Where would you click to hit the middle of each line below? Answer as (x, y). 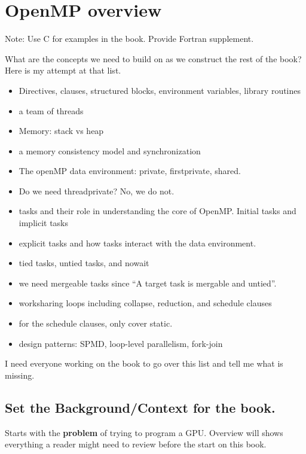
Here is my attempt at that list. (63, 70)
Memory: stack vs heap (61, 131)
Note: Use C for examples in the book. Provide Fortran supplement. (129, 39)
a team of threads (51, 110)
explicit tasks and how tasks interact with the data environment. (137, 243)
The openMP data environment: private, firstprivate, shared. (130, 171)
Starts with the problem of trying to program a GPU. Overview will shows (144, 432)
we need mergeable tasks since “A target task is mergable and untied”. (148, 283)
